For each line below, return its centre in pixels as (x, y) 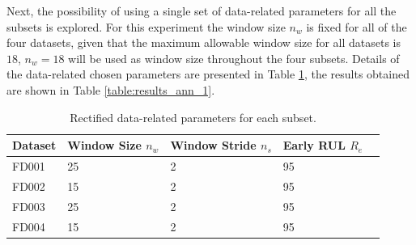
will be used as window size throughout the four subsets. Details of (234, 58)
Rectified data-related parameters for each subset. (193, 117)
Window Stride (213, 145)
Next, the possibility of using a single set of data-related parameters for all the (202, 11)
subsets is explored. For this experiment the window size (146, 26)
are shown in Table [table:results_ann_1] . (111, 89)
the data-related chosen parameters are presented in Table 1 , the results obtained (208, 74)
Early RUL (314, 145)
